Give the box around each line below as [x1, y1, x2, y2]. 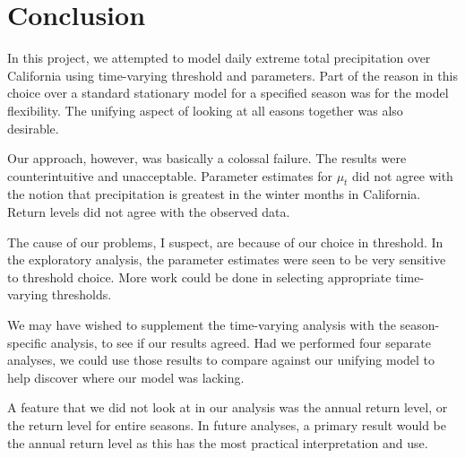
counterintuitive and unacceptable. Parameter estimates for [7, 166, 332, 185]
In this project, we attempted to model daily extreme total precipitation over [7, 48, 431, 67]
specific [7, 333, 47, 351]
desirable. [7, 118, 59, 137]
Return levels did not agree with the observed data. [7, 203, 290, 221]
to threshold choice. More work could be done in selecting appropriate [7, 267, 392, 286]
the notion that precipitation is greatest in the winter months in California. [7, 185, 421, 203]
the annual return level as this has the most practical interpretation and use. [7, 433, 428, 452]
